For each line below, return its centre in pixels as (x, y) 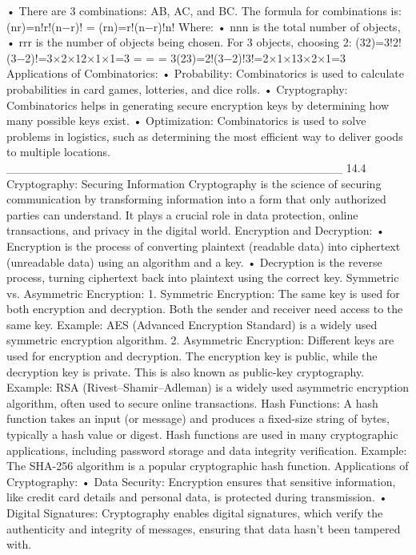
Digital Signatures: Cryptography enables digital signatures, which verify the (195, 513)
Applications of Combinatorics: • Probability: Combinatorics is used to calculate (205, 73)
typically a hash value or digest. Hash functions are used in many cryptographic (202, 434)
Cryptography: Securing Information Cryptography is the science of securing (194, 183)
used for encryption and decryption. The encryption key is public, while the (192, 356)
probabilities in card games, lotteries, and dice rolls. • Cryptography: (177, 88)
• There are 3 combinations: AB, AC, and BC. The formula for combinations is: (204, 10)
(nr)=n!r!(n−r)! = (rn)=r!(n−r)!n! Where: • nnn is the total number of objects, (204, 26)
